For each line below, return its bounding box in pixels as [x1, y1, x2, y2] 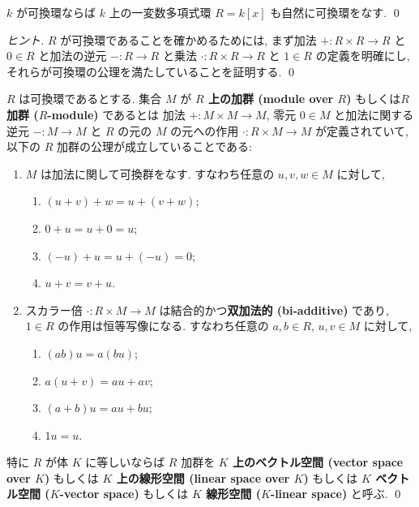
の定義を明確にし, [315, 47, 410, 64]
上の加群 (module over [207, 90, 334, 107]
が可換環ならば [15, 4, 96, 20]
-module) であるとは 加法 [47, 105, 186, 122]
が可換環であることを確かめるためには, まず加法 [60, 31, 317, 48]
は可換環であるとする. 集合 [19, 90, 162, 107]
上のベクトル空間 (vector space [233, 453, 404, 470]
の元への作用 [170, 122, 239, 139]
